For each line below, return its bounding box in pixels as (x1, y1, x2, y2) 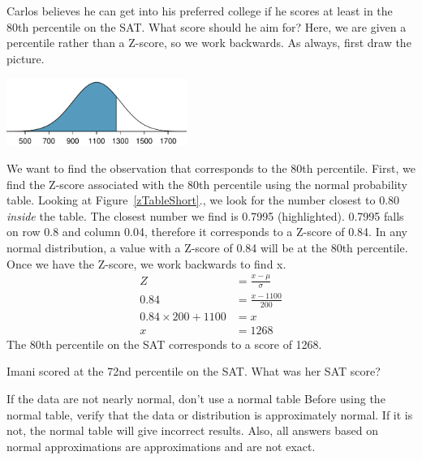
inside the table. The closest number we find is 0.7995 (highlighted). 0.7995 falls (6, 207, 404, 224)
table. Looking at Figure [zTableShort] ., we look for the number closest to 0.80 (6, 191, 400, 209)
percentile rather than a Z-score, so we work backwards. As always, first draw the (6, 34, 411, 51)
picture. (6, 49, 45, 67)
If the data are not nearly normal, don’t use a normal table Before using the (6, 390, 385, 407)
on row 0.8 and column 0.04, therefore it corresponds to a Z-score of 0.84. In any (6, 223, 407, 240)
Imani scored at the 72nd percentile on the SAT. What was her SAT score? (6, 363, 381, 380)
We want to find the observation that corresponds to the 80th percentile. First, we (6, 160, 416, 177)
